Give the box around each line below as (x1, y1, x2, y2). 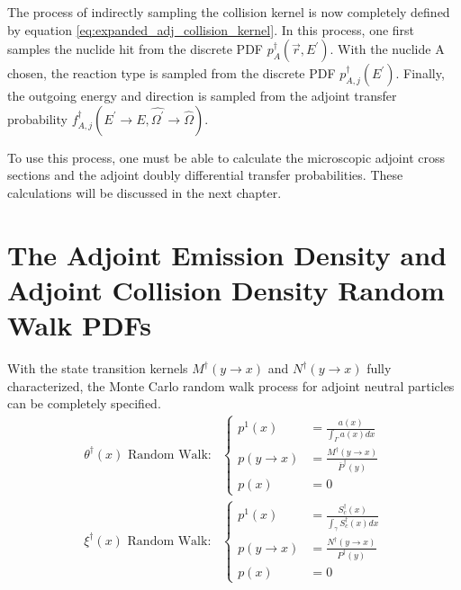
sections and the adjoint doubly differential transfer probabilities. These (7, 165, 403, 184)
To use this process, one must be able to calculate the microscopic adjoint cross (7, 147, 445, 166)
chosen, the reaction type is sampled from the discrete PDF (7, 64, 336, 83)
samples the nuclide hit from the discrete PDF (7, 40, 263, 58)
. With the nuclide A (330, 40, 445, 58)
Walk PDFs (7, 307, 151, 344)
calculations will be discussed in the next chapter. (7, 183, 282, 201)
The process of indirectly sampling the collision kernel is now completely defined (7, 3, 450, 21)
